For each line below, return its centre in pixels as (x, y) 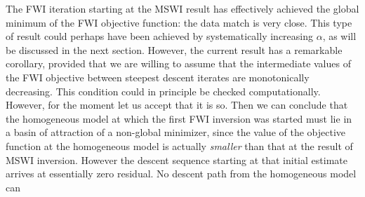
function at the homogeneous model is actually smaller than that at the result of (179, 145)
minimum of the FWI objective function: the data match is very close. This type (179, 22)
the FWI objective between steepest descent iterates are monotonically (158, 77)
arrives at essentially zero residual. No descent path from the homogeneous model (181, 174)
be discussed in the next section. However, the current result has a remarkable (174, 49)
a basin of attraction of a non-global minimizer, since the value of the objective (176, 132)
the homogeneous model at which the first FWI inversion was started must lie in (179, 118)
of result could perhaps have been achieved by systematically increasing (159, 36)
